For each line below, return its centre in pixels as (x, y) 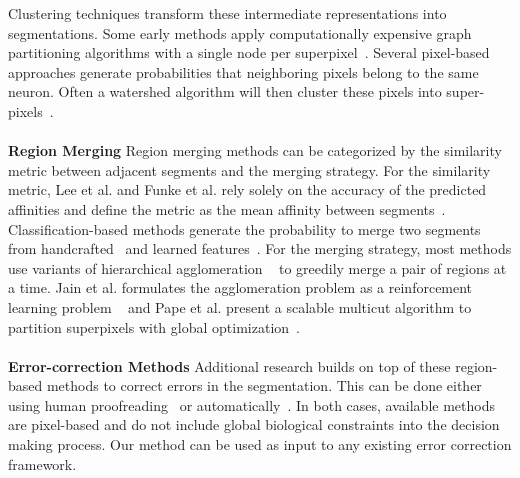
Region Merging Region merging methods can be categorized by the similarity (255, 150)
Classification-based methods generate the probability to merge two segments (244, 228)
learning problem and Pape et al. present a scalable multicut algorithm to (240, 306)
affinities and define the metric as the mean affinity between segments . (227, 208)
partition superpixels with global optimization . (154, 326)
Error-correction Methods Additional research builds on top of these (229, 365)
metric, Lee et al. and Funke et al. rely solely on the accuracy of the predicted (247, 189)
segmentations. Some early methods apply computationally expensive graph (240, 32)
